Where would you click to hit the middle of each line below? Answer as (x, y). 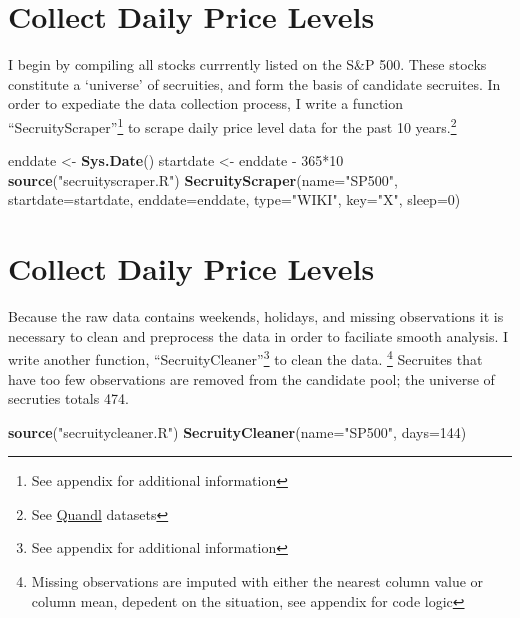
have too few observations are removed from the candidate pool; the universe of (251, 378)
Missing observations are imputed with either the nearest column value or (257, 581)
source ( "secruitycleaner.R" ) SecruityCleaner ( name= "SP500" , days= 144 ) (237, 431)
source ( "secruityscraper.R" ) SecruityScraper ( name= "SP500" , (203, 179)
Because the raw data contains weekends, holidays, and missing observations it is (256, 316)
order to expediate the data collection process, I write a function (206, 103)
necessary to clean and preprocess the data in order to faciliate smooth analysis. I (258, 335)
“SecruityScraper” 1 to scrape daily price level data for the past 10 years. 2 (232, 125)
